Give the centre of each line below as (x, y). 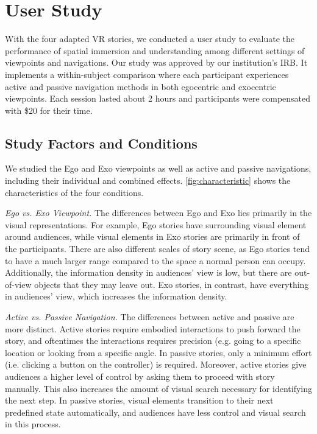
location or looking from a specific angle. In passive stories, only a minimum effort (158, 352)
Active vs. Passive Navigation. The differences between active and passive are (150, 317)
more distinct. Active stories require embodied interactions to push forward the (153, 328)
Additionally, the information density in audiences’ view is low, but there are (148, 272)
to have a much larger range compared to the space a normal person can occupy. (155, 260)
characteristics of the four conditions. (74, 192)
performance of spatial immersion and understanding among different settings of (155, 50)
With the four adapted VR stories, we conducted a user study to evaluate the (150, 39)
